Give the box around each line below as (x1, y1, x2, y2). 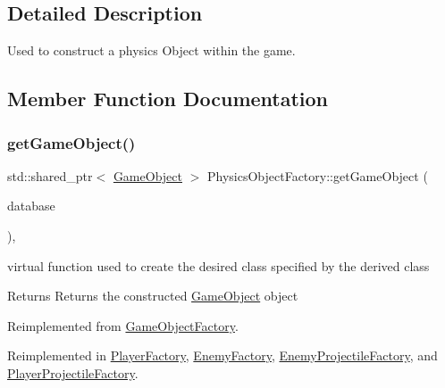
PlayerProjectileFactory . (7, 363, 139, 382)
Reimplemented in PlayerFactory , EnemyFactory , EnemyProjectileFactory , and (7, 346, 438, 365)
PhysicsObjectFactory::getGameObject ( (206, 166, 428, 185)
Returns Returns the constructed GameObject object (7, 286, 298, 305)
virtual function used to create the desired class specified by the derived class (7, 256, 430, 275)
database (7, 196, 55, 215)
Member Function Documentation (7, 85, 329, 112)
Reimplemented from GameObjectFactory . (7, 316, 239, 334)
